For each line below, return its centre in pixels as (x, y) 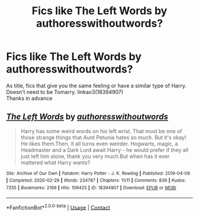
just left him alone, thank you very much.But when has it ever (95, 156)
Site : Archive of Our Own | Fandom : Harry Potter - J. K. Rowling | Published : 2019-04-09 (98, 173)
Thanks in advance (29, 98)
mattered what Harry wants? (55, 162)
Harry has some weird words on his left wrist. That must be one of (101, 131)
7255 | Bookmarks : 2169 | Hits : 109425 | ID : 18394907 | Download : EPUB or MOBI (91, 188)
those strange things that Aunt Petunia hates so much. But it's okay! (103, 137)
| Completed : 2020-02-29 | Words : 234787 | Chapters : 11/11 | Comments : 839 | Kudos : (96, 181)
